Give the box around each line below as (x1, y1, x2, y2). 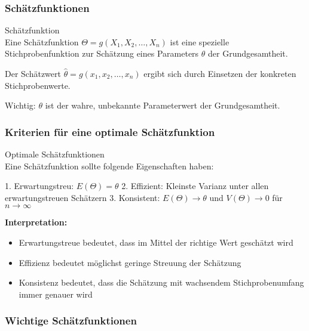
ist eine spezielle (170, 35, 230, 48)
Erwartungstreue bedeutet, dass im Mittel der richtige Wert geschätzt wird (19, 236, 293, 248)
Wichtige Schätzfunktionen (5, 313, 137, 328)
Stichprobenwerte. (5, 79, 71, 91)
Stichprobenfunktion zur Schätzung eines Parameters (5, 47, 199, 60)
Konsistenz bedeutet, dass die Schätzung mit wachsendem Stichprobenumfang (19, 276, 304, 289)
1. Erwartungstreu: (5, 180, 74, 192)
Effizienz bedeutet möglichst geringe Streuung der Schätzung (19, 256, 241, 268)
